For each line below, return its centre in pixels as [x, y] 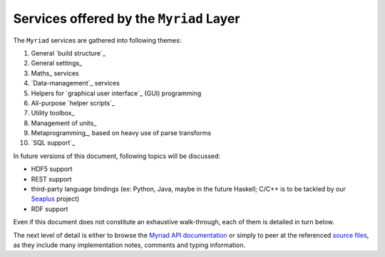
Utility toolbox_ [53, 113]
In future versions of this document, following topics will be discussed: [117, 156]
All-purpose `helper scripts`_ [73, 103]
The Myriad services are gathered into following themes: [97, 40]
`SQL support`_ [53, 143]
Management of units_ [64, 123]
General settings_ [57, 63]
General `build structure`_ [68, 53]
